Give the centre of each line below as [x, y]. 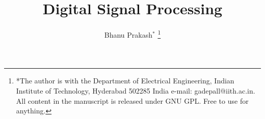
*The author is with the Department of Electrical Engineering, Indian [125, 81]
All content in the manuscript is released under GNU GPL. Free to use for [132, 100]
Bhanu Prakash [128, 34]
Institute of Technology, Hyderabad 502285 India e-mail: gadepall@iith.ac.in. [136, 90]
